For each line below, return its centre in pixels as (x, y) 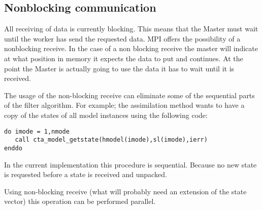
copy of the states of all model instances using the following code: (106, 115)
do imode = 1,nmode (37, 131)
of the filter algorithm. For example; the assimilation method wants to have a (124, 105)
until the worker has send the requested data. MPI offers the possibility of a (122, 38)
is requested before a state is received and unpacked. (86, 174)
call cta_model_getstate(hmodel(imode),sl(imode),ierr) (111, 140)
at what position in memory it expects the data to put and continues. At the (124, 58)
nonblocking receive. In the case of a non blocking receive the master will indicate (131, 48)
